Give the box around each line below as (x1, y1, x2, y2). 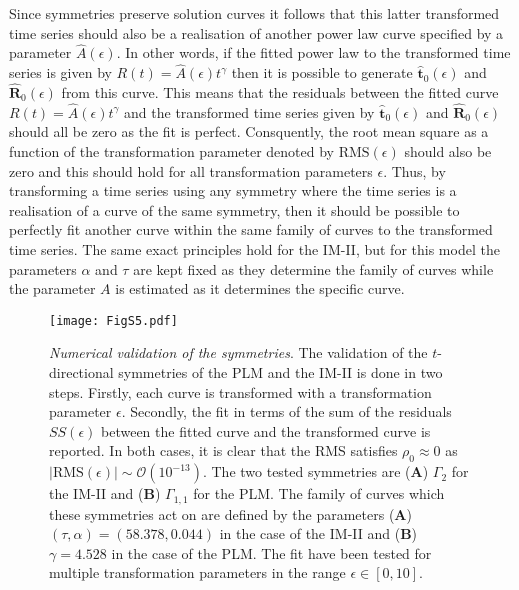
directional (49, 362, 114, 383)
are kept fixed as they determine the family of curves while (133, 258, 494, 279)
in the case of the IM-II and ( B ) (219, 523, 418, 544)
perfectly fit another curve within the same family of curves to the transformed (9, 219, 493, 240)
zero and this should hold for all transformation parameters (9, 160, 373, 181)
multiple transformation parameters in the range (49, 562, 346, 583)
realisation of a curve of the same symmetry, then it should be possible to (9, 199, 460, 220)
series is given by (9, 62, 112, 83)
